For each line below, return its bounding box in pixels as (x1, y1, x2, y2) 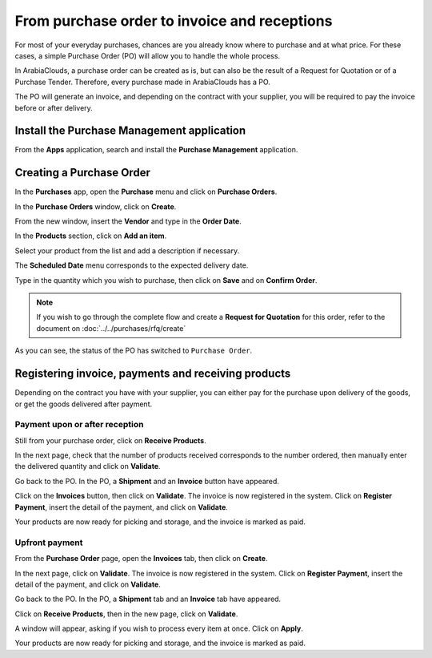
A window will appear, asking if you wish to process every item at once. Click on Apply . (14, 624, 303, 633)
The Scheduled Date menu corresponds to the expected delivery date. (14, 260, 249, 270)
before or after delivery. (14, 103, 94, 112)
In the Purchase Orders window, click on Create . (14, 201, 177, 212)
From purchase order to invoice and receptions (14, 12, 333, 30)
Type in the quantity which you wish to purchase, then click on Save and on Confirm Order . (14, 275, 318, 285)
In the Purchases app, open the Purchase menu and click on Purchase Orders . (14, 187, 278, 196)
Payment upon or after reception (14, 419, 144, 430)
